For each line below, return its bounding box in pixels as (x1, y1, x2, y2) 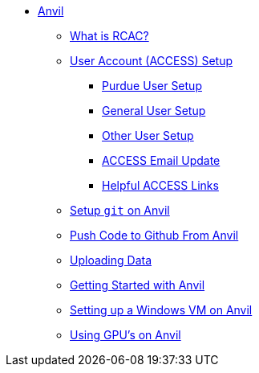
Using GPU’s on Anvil (70, 328, 181, 342)
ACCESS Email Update (102, 154, 221, 167)
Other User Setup (102, 129, 194, 142)
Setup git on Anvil (70, 203, 170, 217)
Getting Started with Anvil (70, 278, 205, 292)
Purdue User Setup (102, 79, 202, 92)
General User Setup (102, 104, 206, 117)
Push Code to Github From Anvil (70, 228, 239, 242)
